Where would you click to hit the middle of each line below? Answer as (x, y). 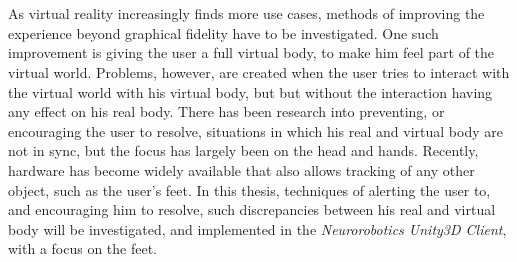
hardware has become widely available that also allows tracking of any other (241, 169)
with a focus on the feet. (83, 248)
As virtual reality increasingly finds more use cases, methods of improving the (246, 13)
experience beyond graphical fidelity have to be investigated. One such (223, 32)
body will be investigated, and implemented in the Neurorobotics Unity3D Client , (257, 228)
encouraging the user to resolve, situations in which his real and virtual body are (255, 130)
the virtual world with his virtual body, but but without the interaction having (250, 91)
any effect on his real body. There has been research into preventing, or (226, 111)
